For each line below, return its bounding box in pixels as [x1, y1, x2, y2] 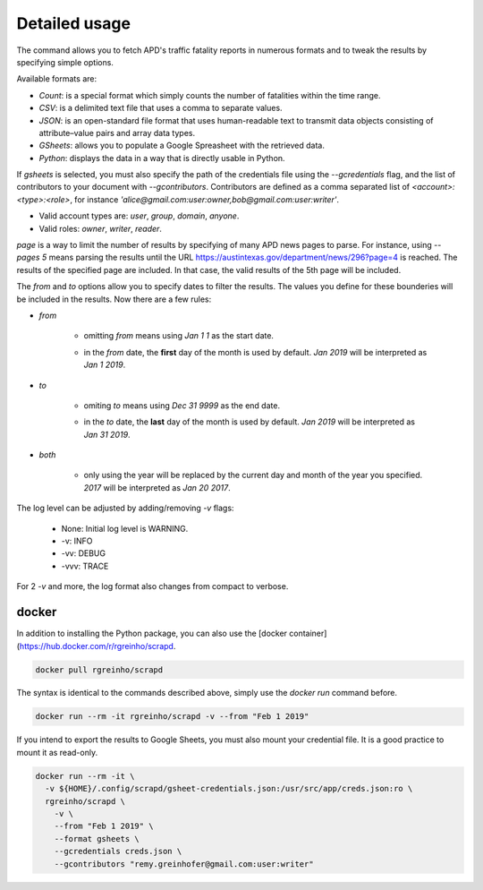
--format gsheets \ [54, 834, 140, 843]
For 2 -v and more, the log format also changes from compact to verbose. [16, 581, 289, 592]
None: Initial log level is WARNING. [61, 523, 189, 534]
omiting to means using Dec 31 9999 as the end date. [83, 399, 281, 411]
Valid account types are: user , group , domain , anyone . [38, 210, 240, 221]
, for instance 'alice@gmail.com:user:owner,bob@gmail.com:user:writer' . [70, 193, 340, 205]
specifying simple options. [16, 56, 114, 67]
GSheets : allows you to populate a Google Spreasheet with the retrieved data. [38, 140, 326, 151]
